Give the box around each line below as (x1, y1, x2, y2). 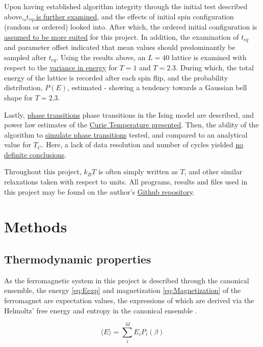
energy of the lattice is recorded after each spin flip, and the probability (4, 72, 228, 83)
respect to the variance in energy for (4, 62, 117, 73)
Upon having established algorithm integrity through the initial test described (4, 1, 248, 11)
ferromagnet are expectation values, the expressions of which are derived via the (4, 295, 254, 306)
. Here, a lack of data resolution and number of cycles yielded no (41, 139, 243, 150)
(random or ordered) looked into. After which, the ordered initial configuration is (4, 21, 257, 32)
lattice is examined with (171, 51, 247, 62)
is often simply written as (98, 166, 178, 177)
